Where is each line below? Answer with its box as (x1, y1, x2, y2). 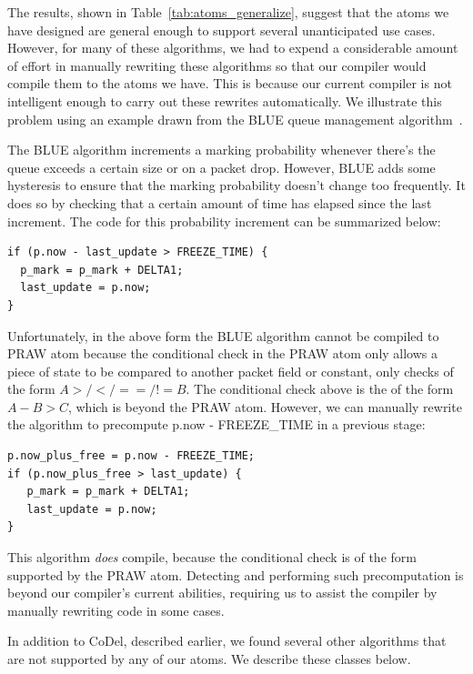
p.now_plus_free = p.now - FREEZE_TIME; (7, 449, 256, 463)
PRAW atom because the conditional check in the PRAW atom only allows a (7, 344, 438, 363)
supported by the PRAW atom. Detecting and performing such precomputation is (7, 565, 464, 584)
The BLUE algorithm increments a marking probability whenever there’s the (7, 140, 436, 159)
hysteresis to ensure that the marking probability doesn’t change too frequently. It (7, 176, 466, 195)
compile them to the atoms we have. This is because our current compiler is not (7, 74, 452, 93)
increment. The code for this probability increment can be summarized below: (7, 211, 441, 230)
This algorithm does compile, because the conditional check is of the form (7, 548, 417, 567)
